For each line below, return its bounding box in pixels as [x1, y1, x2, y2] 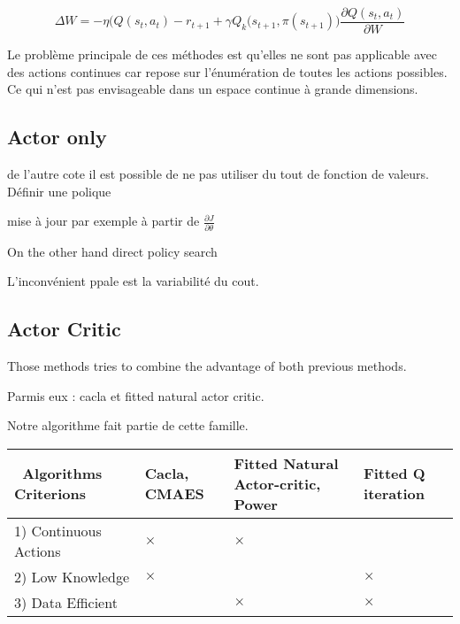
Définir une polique [7, 181, 111, 200]
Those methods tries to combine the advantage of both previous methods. [7, 356, 407, 374]
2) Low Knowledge [14, 566, 129, 587]
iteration [364, 483, 425, 505]
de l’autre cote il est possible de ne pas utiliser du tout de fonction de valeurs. [7, 165, 429, 183]
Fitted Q [364, 463, 425, 484]
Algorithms [22, 463, 103, 484]
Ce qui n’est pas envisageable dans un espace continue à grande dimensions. [7, 80, 418, 98]
